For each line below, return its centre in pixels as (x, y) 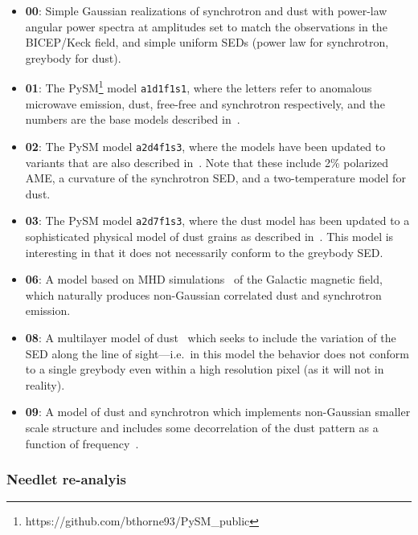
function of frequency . (82, 443)
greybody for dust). (73, 57)
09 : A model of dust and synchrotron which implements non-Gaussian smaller (218, 412)
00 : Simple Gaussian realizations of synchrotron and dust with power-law (206, 10)
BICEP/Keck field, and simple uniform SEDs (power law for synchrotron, (207, 42)
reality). (45, 384)
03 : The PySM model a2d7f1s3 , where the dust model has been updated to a (217, 221)
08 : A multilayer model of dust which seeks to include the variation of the (211, 337)
